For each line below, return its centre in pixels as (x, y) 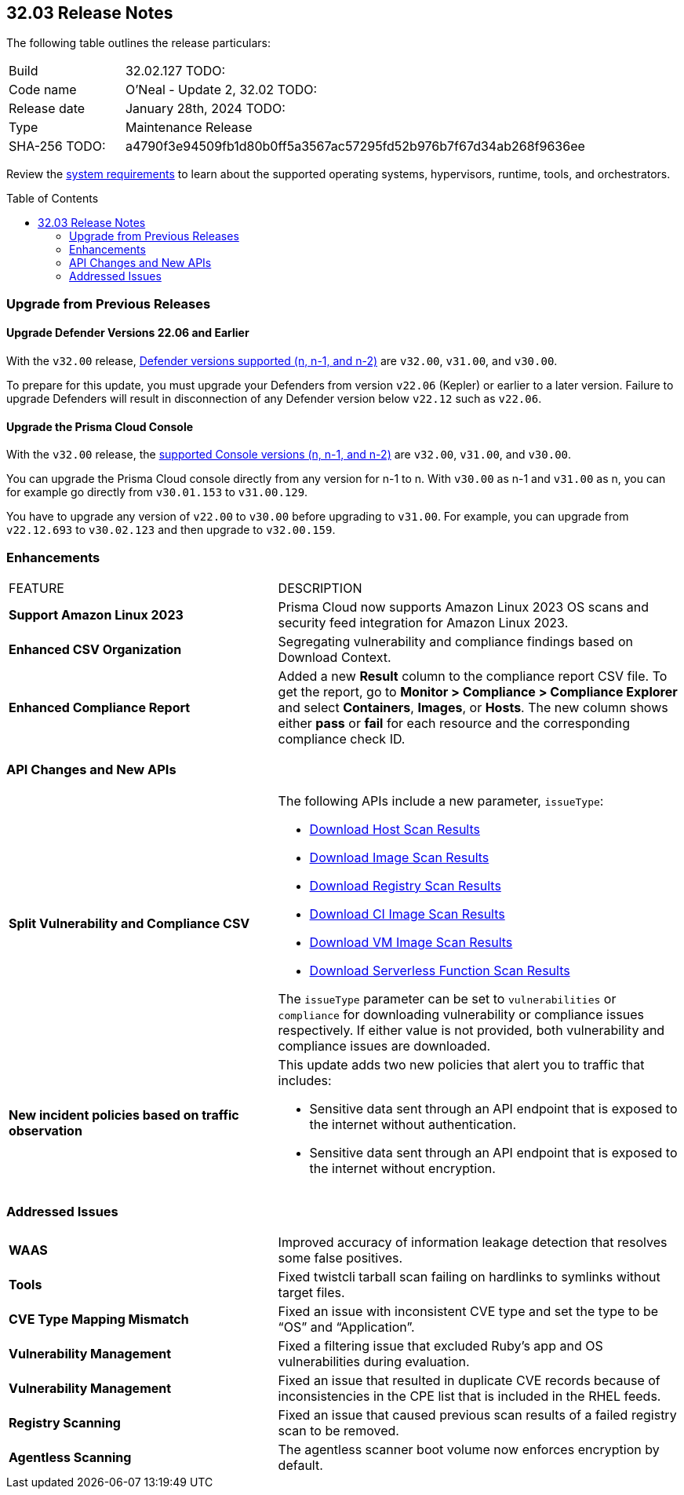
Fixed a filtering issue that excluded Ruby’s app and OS (440, 1346)
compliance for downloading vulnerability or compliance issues (461, 1014)
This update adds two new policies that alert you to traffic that (461, 1064)
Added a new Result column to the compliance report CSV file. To (473, 676)
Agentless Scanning (70, 1458)
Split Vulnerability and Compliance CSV (129, 923)
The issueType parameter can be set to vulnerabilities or (447, 998)
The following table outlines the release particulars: (138, 43)
